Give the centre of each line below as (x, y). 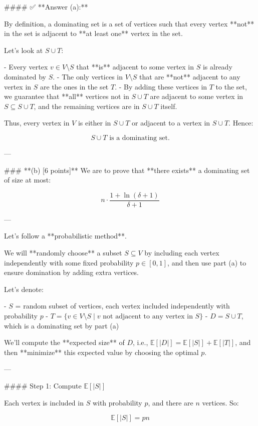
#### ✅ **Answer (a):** (46, 6)
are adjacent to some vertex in (197, 96)
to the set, (231, 86)
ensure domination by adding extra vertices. (72, 272)
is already (217, 67)
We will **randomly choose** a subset (63, 252)
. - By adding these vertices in (161, 86)
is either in (94, 123)
